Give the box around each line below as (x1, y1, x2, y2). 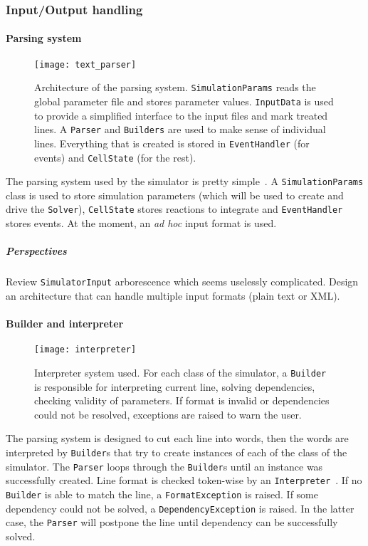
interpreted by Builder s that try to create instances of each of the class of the (6, 444, 347, 459)
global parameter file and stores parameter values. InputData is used (34, 93, 334, 108)
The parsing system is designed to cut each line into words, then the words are (6, 431, 349, 446)
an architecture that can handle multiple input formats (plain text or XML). (6, 288, 340, 303)
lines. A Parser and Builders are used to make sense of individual (34, 122, 326, 137)
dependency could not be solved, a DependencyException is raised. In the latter (6, 500, 354, 515)
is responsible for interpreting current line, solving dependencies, (34, 379, 315, 394)
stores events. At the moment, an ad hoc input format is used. (6, 216, 277, 231)
